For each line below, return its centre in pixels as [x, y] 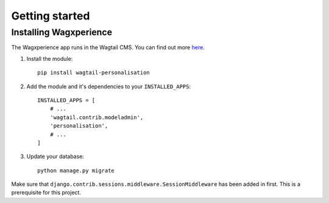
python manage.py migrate [76, 170]
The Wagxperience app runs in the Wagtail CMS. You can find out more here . [108, 47]
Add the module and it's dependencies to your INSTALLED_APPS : [109, 86]
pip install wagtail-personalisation [94, 73]
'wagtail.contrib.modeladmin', [97, 117]
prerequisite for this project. [46, 193]
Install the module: [50, 58]
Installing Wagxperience [62, 32]
